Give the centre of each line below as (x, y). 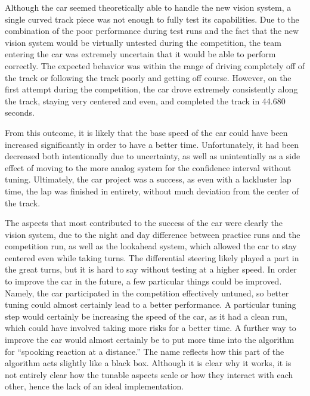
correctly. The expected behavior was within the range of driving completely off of (155, 65)
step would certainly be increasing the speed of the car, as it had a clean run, (146, 316)
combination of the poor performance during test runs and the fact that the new (152, 31)
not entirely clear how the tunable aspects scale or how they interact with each (149, 374)
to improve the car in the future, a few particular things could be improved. (143, 281)
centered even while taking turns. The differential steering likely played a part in (152, 257)
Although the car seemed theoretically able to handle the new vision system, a (148, 7)
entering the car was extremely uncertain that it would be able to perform (140, 54)
